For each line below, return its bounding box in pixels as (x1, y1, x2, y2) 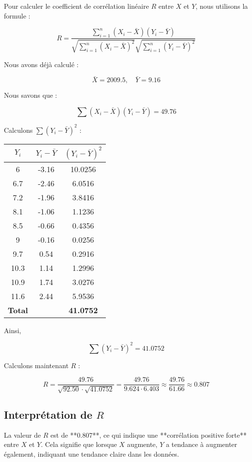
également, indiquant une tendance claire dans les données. (4, 449, 179, 459)
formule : (4, 10, 31, 20)
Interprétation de (4, 407, 92, 422)
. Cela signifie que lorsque (41, 439, 117, 449)
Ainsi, (4, 325, 21, 335)
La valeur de (4, 429, 41, 440)
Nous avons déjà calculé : (4, 59, 79, 69)
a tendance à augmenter (166, 439, 237, 449)
